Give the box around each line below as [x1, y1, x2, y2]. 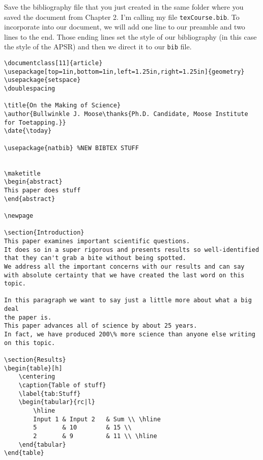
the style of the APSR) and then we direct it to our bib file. [4, 41, 192, 52]
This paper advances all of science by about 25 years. [4, 322, 197, 330]
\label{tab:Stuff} [18, 390, 81, 397]
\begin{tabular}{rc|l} [18, 398, 95, 406]
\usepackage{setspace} [4, 76, 81, 84]
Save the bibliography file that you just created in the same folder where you [4, 2, 244, 12]
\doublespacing [4, 85, 55, 93]
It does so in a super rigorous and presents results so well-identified [4, 246, 259, 253]
